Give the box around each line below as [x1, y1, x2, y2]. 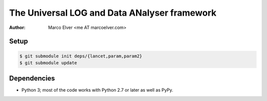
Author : [9, 25, 26, 30]
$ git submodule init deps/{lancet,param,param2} [19, 53, 142, 59]
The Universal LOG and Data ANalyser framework [9, 7, 217, 18]
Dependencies [9, 74, 55, 83]
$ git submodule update [19, 60, 78, 66]
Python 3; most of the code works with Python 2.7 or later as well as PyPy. [21, 87, 174, 93]
